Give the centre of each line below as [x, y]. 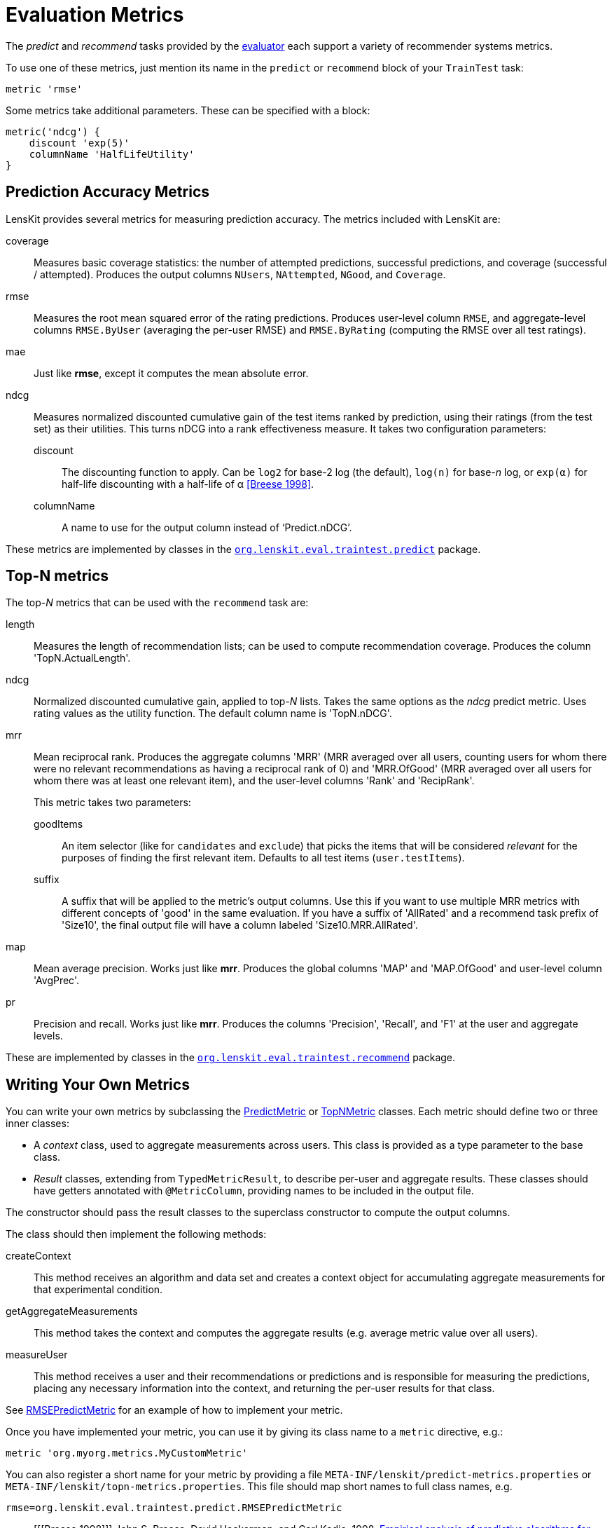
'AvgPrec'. [56, 981]
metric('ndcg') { [53, 131]
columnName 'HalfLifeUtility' [112, 154]
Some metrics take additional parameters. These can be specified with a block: [188, 110]
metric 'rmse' [44, 89]
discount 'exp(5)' [79, 143]
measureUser [37, 1355]
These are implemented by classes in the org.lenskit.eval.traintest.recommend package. [231, 1058]
